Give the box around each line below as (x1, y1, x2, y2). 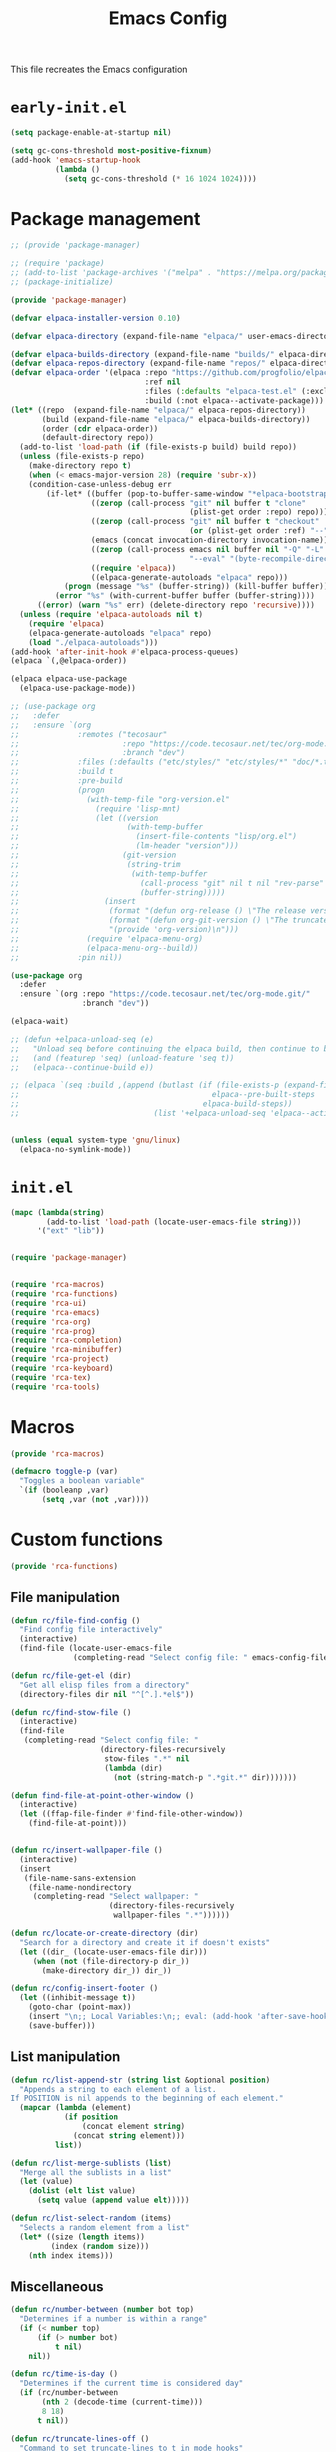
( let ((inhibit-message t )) (19, 1993, 137, 2003)
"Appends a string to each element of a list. (19, 2084, 217, 2094)
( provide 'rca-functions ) (10, 1561, 118, 1571)
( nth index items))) (28, 2250, 114, 2261)
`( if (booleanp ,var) (19, 1485, 110, 1496)
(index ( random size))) (50, 2241, 150, 2251)
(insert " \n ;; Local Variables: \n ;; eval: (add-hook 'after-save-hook (28, 2012, 329, 2022)
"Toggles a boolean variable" (19, 1476, 145, 1486)
